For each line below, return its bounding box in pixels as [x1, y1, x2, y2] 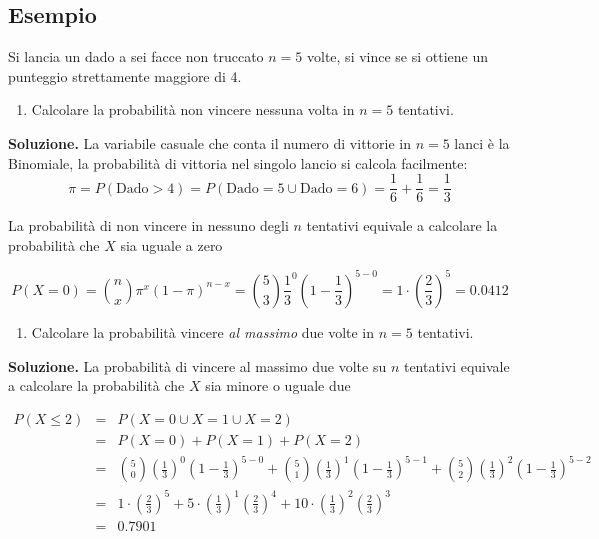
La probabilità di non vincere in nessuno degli [8, 215, 289, 236]
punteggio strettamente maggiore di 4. [8, 65, 242, 86]
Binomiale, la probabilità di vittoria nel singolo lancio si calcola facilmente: [8, 152, 468, 173]
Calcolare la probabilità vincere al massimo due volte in [31, 321, 375, 342]
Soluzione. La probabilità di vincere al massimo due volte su [8, 355, 387, 376]
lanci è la [454, 132, 510, 153]
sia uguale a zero [120, 234, 223, 255]
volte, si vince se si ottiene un [307, 46, 489, 67]
